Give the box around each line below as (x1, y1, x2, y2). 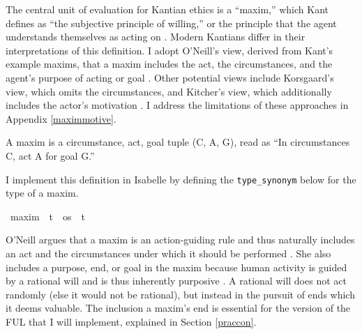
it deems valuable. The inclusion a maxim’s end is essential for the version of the (6, 301, 351, 315)
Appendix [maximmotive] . (6, 111, 116, 126)
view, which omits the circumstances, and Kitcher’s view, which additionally (6, 84, 332, 98)
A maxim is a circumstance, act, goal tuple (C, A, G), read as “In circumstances (6, 135, 350, 149)
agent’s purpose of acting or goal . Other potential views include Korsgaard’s (6, 70, 334, 84)
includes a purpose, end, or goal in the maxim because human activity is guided (6, 259, 347, 274)
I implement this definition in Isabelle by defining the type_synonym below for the (6, 172, 356, 186)
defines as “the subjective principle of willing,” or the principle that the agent (6, 15, 337, 30)
